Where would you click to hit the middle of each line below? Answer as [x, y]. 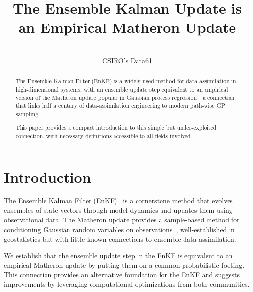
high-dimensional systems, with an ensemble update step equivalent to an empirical [122, 89]
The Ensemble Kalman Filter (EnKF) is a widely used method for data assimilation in [126, 81]
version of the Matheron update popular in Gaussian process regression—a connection [125, 97]
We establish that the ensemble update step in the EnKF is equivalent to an [118, 255]
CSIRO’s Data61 [127, 60]
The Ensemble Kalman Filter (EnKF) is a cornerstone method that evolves [118, 200]
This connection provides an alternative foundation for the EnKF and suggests [122, 274]
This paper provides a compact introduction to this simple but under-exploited [116, 128]
